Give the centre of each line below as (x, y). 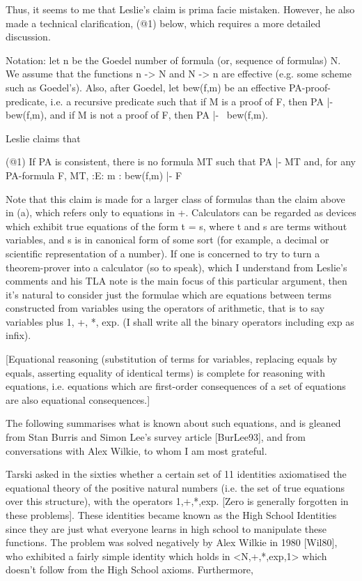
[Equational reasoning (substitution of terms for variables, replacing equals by (172, 359)
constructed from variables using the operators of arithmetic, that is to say (165, 308)
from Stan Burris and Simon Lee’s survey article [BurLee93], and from (156, 437)
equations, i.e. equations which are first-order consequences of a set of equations (176, 386)
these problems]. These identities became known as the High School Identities (171, 515)
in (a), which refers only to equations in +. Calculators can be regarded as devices (181, 212)
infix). (18, 335)
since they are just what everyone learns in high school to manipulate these (166, 528)
